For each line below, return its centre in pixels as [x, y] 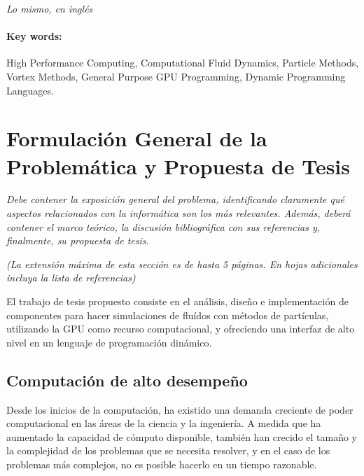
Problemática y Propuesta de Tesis [178, 166]
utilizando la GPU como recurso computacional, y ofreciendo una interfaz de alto [181, 329]
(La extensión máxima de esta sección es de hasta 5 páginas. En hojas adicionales [182, 264]
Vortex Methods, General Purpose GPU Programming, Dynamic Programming [176, 76]
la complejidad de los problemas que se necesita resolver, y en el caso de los [168, 450]
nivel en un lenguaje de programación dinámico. [109, 342]
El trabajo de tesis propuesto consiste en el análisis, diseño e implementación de [177, 301]
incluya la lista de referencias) [71, 278]
